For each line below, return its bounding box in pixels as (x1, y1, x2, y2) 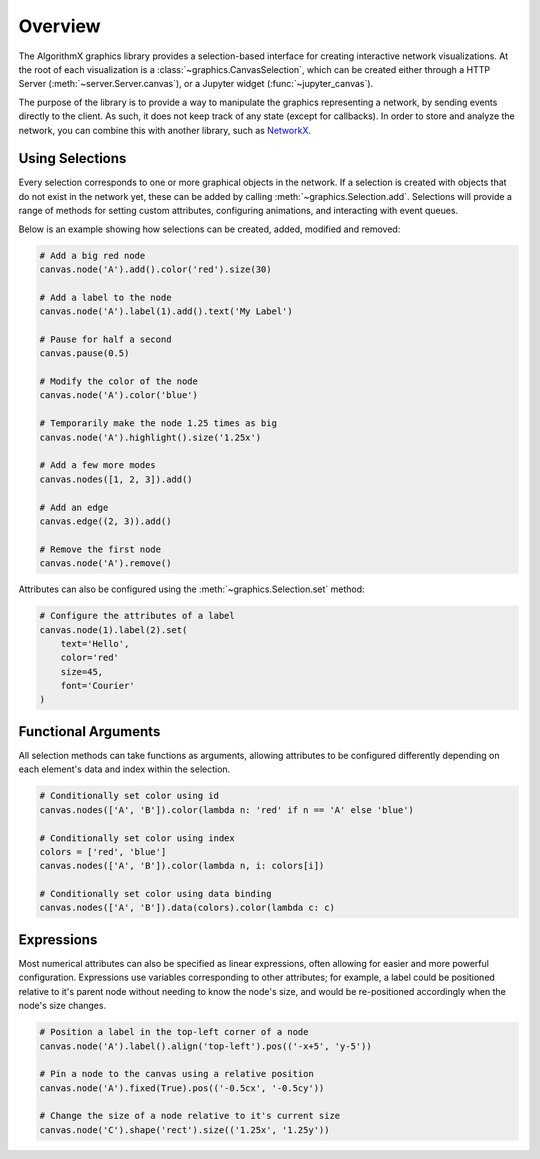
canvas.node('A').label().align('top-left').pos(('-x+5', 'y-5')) (39, 1040, 372, 1052)
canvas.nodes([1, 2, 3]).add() (39, 473, 194, 485)
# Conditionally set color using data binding (39, 888, 272, 900)
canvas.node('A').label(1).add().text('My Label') (39, 306, 294, 317)
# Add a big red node (39, 250, 146, 261)
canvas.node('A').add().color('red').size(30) (39, 263, 272, 275)
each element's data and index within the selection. (18, 763, 231, 775)
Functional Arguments (18, 723, 161, 740)
